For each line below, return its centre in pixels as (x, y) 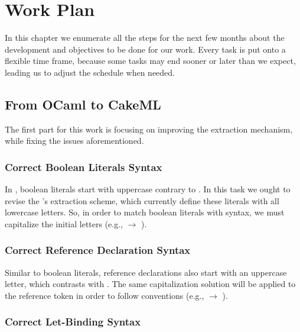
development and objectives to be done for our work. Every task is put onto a (145, 49)
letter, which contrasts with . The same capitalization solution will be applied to (150, 284)
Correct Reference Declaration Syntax (98, 250)
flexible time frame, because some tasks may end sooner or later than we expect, (150, 61)
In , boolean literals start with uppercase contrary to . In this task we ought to (148, 189)
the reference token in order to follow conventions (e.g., (105, 295)
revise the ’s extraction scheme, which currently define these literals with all (142, 200)
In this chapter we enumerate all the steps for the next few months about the (145, 38)
